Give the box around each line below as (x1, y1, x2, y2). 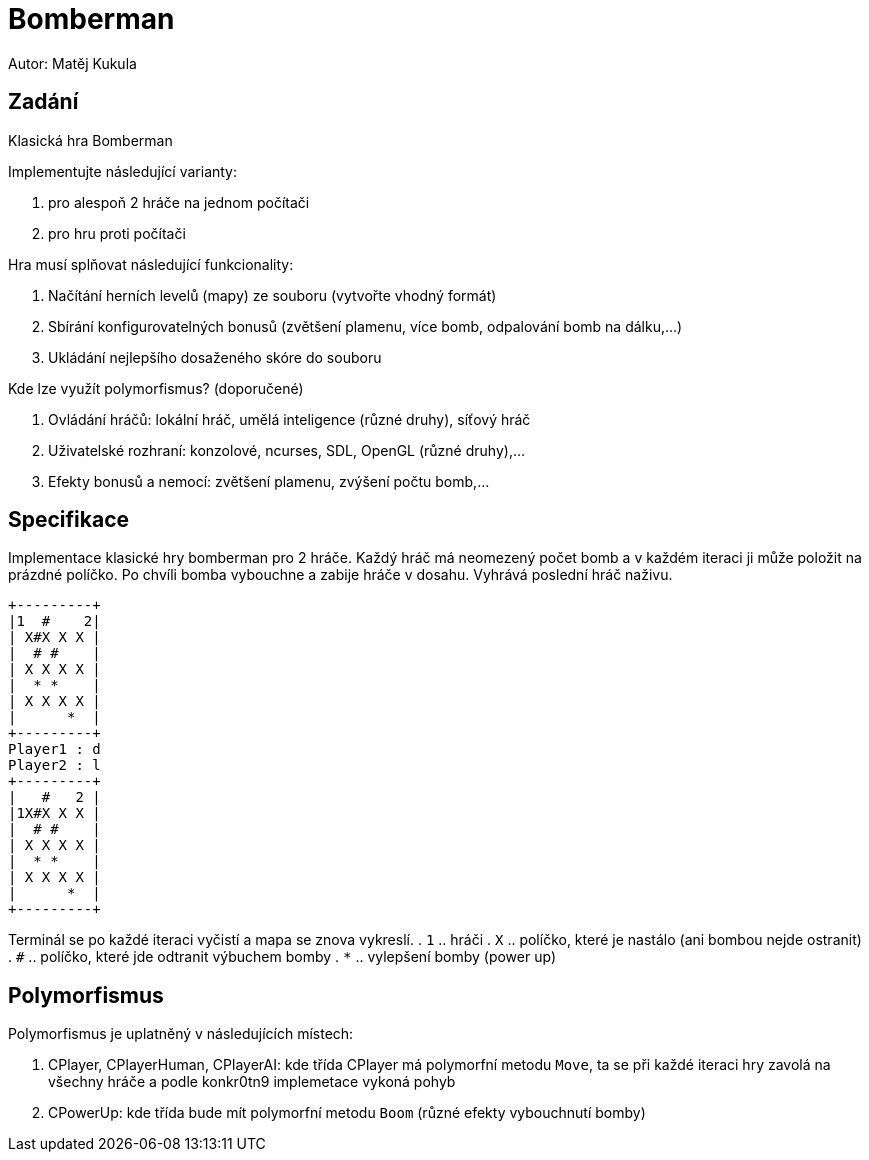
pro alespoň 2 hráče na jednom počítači (48, 193, 310, 211)
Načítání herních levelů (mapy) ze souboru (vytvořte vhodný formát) (48, 286, 497, 304)
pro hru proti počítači (48, 224, 186, 242)
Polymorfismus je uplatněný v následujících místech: (8, 1025, 354, 1043)
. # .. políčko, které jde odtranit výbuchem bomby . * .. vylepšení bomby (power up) (8, 948, 556, 966)
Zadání (8, 89, 79, 115)
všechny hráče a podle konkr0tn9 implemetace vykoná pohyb (48, 1073, 456, 1091)
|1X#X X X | (8, 805, 101, 822)
